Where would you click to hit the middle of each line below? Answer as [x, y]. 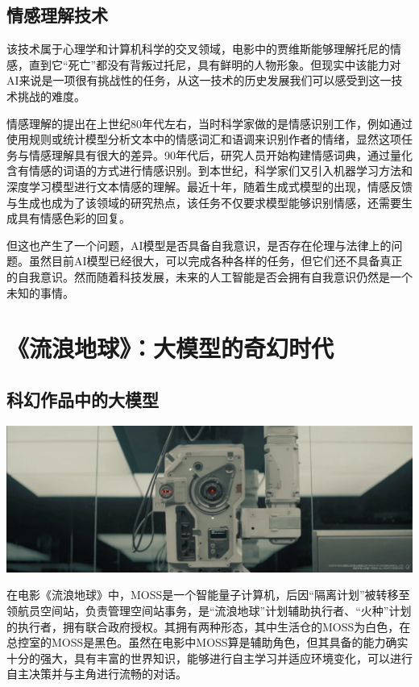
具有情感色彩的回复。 [74, 218]
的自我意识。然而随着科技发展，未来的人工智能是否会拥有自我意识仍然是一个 [209, 276]
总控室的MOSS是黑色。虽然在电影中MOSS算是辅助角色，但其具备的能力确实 [207, 642]
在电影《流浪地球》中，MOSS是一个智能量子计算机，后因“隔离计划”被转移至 [208, 595]
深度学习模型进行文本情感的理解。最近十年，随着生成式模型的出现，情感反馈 [209, 186]
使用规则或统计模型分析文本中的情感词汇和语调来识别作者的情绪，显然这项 [204, 139]
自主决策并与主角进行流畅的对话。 [97, 674]
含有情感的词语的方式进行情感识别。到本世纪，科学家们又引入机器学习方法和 [209, 171]
